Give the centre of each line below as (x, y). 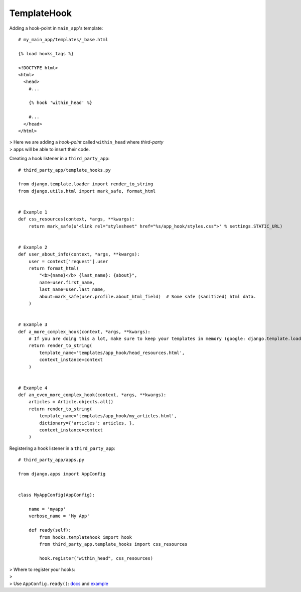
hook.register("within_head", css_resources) (96, 558)
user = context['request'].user (68, 261)
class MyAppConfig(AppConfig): (57, 495)
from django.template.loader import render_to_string (86, 184)
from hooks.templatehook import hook (86, 537)
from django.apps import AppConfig (62, 474)
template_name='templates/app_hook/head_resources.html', (112, 352)
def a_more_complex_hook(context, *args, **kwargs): (84, 332)
